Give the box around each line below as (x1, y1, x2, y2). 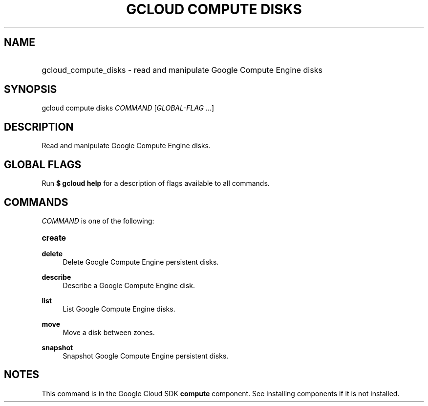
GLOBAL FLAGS (4, 158, 82, 171)
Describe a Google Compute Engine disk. (63, 281, 195, 290)
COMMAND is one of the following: (42, 216, 154, 225)
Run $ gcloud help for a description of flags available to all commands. (42, 179, 270, 188)
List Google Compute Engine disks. (63, 304, 175, 313)
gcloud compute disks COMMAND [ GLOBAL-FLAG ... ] (42, 104, 214, 113)
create (42, 232, 66, 243)
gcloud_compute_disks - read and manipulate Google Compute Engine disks (42, 65, 322, 75)
